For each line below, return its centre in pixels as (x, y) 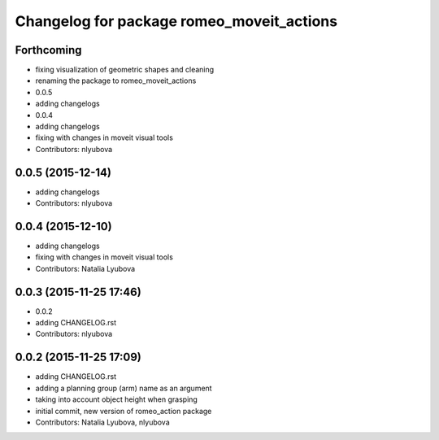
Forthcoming (48, 50)
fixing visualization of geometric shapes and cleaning (125, 70)
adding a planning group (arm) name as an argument (124, 388)
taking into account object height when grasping (117, 399)
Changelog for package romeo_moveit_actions (176, 21)
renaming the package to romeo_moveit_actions (116, 81)
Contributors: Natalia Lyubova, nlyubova (102, 422)
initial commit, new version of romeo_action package (124, 411)
